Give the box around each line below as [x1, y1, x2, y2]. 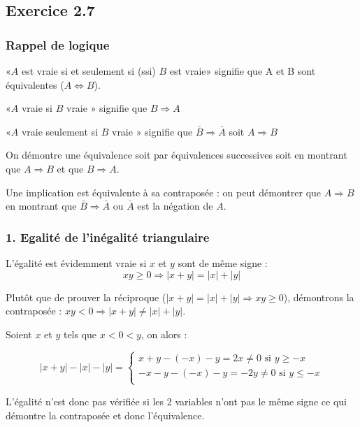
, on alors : [141, 326, 187, 341]
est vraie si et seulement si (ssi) [21, 64, 156, 78]
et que [57, 161, 84, 175]
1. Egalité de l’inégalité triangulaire [6, 228, 210, 245]
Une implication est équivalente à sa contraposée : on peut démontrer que [6, 184, 322, 199]
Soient [6, 326, 32, 341]
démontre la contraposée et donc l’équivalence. [6, 407, 205, 422]
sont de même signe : [178, 255, 268, 270]
